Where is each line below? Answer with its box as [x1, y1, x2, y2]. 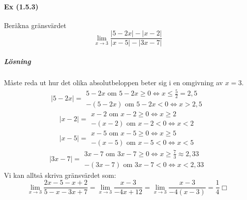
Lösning [4, 56, 31, 67]
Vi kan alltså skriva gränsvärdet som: [4, 169, 116, 180]
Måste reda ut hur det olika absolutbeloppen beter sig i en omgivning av [4, 77, 223, 88]
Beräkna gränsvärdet [4, 20, 66, 30]
